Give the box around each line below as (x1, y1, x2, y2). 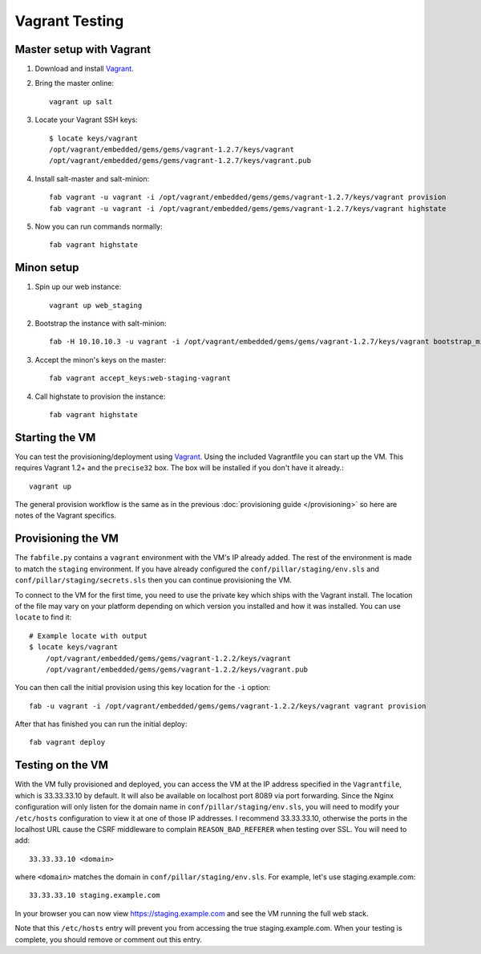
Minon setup (14, 261, 79, 274)
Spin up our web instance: (34, 282, 122, 292)
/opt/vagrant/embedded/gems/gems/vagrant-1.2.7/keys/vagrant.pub (49, 156, 312, 165)
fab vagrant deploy (29, 738, 106, 747)
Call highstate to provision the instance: (34, 392, 166, 401)
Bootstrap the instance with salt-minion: (34, 319, 168, 328)
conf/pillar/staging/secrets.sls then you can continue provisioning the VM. (14, 575, 293, 585)
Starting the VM (14, 430, 96, 445)
